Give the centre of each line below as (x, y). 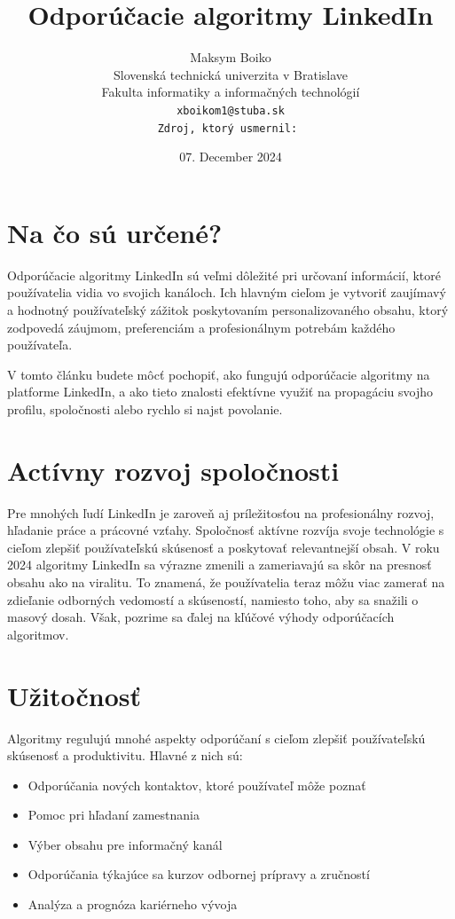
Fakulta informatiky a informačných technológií (231, 92)
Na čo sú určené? (115, 232)
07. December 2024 (231, 157)
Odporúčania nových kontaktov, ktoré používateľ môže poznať (197, 785)
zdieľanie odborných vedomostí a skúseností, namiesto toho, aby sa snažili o (213, 599)
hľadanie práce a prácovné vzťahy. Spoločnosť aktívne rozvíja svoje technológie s (226, 530)
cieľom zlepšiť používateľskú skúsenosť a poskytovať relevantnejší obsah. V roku (224, 547)
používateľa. (40, 345)
